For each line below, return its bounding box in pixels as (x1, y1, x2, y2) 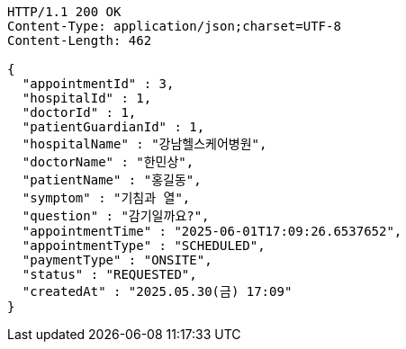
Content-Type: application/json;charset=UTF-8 (7, 19, 341, 33)
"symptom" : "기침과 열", (22, 191, 191, 205)
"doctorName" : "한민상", (22, 155, 194, 169)
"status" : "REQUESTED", (22, 267, 197, 282)
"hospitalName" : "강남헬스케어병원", (22, 137, 267, 151)
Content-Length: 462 (7, 33, 152, 48)
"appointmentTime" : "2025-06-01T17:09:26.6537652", (22, 224, 402, 238)
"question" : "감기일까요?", (22, 209, 210, 223)
